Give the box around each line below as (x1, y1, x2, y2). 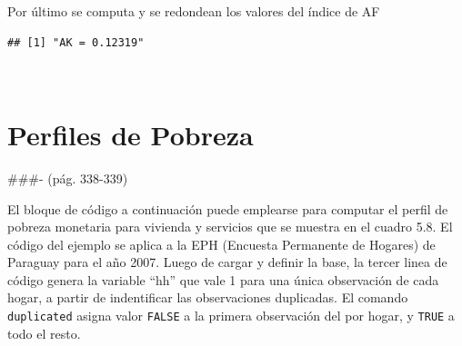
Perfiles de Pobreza (7, 115, 254, 153)
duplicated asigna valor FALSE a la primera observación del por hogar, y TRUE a (7, 306, 455, 325)
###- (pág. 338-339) (7, 168, 128, 187)
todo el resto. (7, 323, 81, 342)
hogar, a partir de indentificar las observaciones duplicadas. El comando (7, 288, 408, 307)
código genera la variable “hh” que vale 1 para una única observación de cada (7, 270, 439, 289)
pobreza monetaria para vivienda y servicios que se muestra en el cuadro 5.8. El (7, 217, 453, 236)
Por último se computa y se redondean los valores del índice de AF (7, 2, 380, 20)
